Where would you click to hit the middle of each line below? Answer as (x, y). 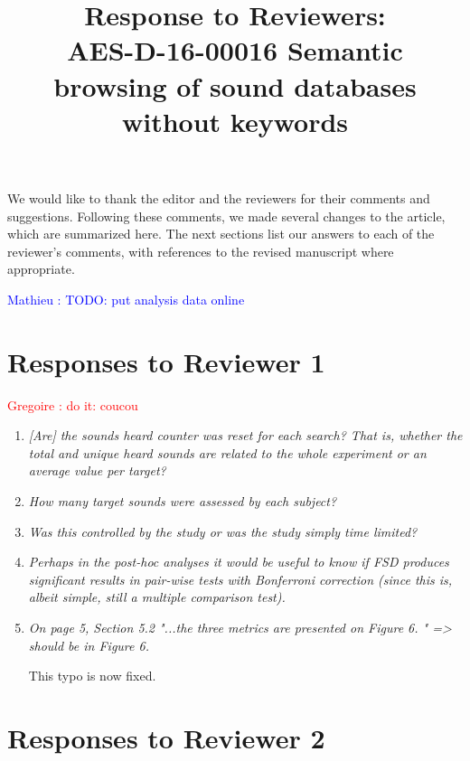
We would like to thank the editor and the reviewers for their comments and (219, 197)
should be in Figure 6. (89, 645)
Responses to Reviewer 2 (166, 737)
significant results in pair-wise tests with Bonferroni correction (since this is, (240, 579)
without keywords (235, 121)
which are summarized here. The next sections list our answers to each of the (221, 234)
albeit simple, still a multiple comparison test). (157, 597)
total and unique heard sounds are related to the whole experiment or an (227, 452)
